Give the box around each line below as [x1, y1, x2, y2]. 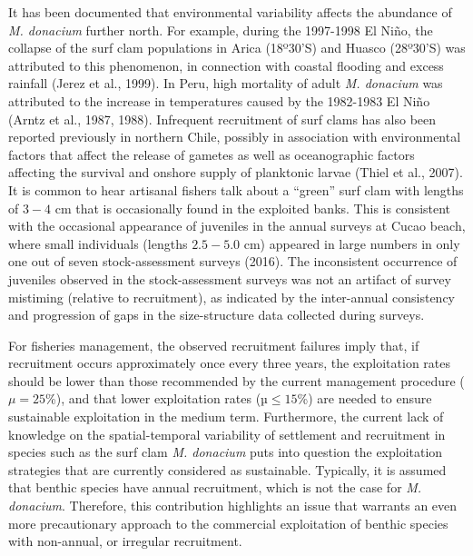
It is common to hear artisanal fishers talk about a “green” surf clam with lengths [8, 180, 464, 199]
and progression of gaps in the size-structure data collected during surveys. [8, 305, 425, 324]
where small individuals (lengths [8, 233, 188, 253]
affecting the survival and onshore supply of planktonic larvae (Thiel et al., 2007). [8, 163, 463, 182]
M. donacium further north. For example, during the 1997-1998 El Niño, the [8, 20, 433, 39]
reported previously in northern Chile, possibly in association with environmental [8, 127, 461, 146]
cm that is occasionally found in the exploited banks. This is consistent [54, 198, 451, 217]
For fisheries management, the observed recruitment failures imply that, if [8, 335, 419, 354]
